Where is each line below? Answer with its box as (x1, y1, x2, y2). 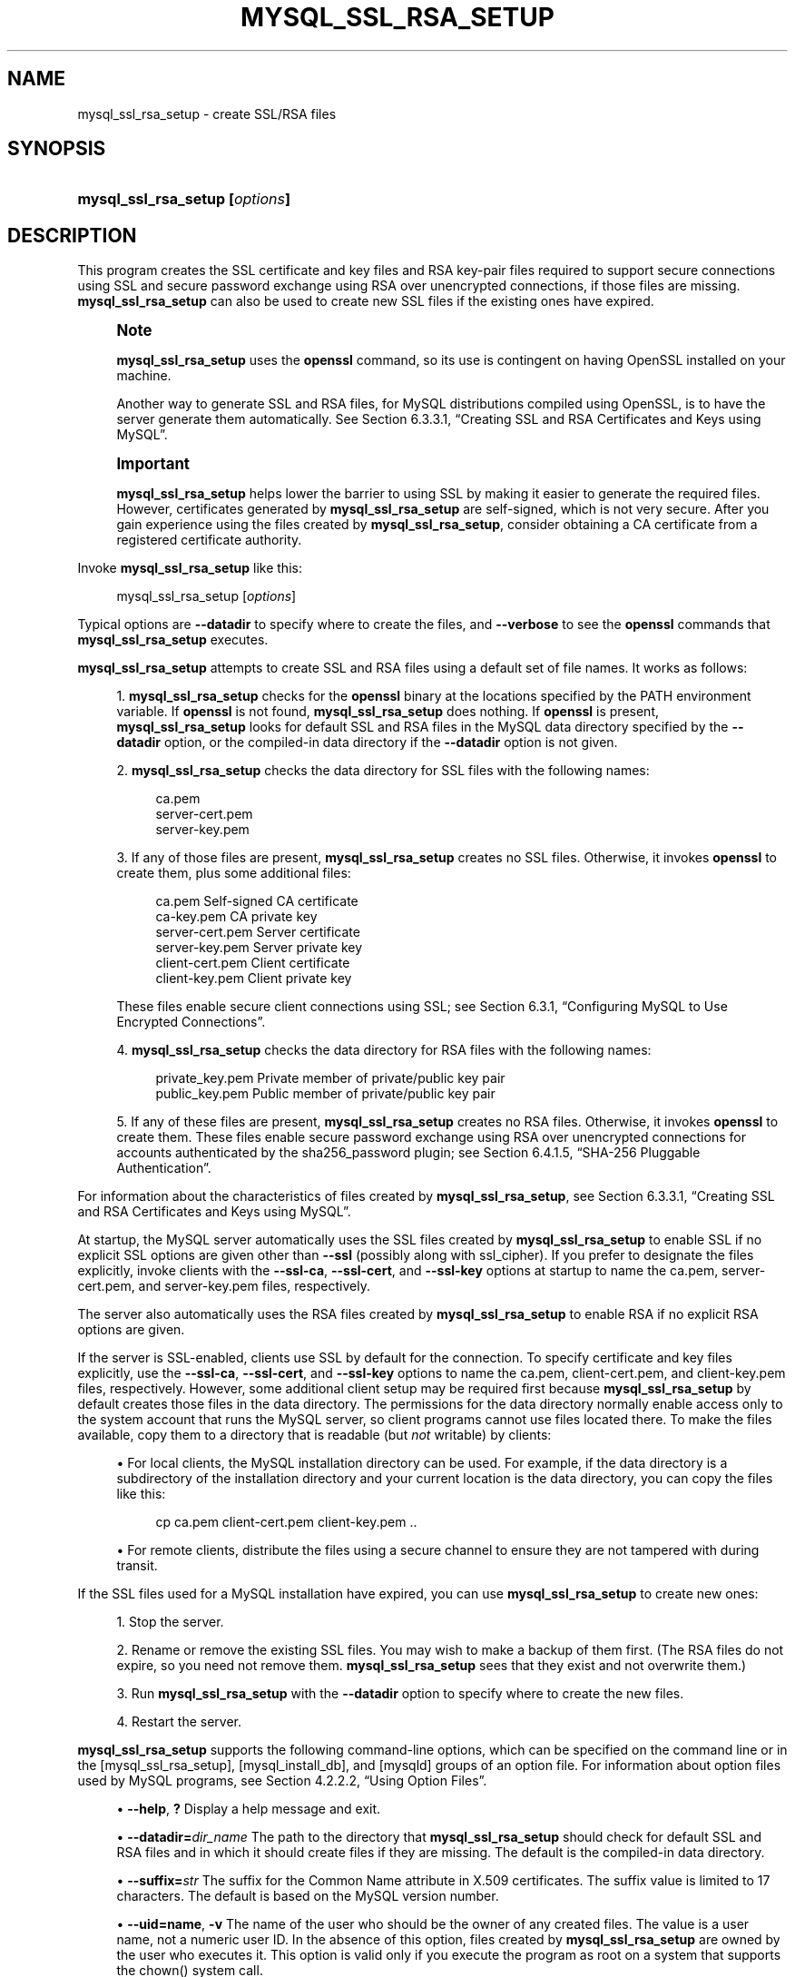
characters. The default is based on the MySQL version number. (116, 1888, 499, 1904)
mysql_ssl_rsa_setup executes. (77, 632, 269, 648)
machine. (116, 368, 172, 384)
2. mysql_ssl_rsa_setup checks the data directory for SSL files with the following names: (116, 762, 650, 779)
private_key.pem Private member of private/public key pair (155, 1070, 505, 1087)
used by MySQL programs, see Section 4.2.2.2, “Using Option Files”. (77, 1773, 487, 1789)
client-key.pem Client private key (155, 970, 352, 987)
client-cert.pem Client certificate (155, 955, 350, 971)
